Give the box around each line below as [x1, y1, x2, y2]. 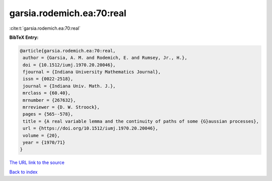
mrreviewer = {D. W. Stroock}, [23, 104, 100, 110]
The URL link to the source [9, 159, 65, 166]
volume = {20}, [23, 133, 60, 138]
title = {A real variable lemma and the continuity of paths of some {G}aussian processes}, [23, 118, 259, 124]
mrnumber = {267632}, [23, 97, 76, 103]
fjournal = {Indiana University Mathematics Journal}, [23, 69, 161, 75]
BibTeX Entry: [9, 34, 39, 40]
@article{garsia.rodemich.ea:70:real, [20, 48, 116, 53]
